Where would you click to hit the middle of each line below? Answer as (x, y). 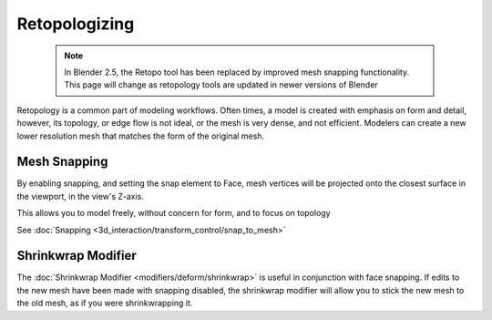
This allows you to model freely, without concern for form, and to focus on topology (174, 213)
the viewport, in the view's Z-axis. (81, 196)
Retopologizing (76, 24)
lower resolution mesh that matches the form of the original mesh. (140, 136)
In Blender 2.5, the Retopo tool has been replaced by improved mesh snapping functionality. (237, 72)
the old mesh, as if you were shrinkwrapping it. (105, 303)
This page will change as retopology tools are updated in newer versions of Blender (221, 85)
